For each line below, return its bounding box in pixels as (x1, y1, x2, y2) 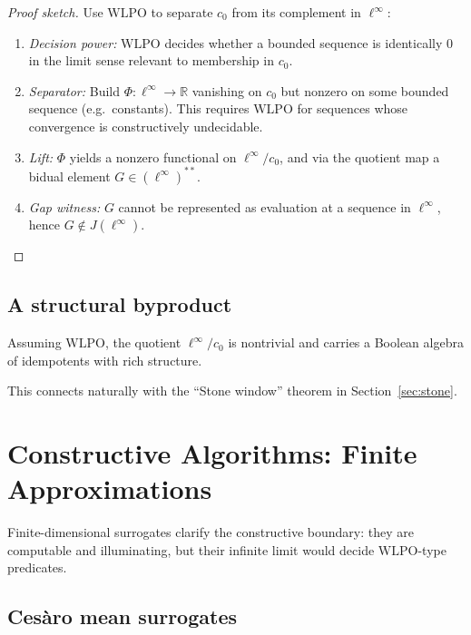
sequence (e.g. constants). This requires (28, 99, 250, 118)
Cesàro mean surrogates (7, 602, 237, 630)
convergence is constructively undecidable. (28, 116, 263, 135)
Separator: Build (28, 81, 120, 100)
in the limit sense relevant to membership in (28, 51, 274, 70)
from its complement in (231, 3, 361, 21)
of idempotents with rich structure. (7, 350, 202, 369)
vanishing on (191, 81, 262, 100)
